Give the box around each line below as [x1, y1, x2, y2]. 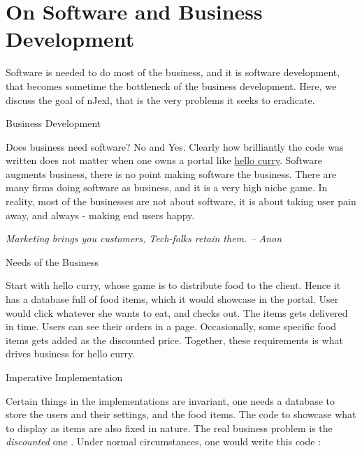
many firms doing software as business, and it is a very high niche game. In [6, 180, 328, 195]
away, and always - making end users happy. [6, 207, 195, 222]
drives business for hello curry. [6, 346, 136, 361]
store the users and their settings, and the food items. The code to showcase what [6, 407, 356, 422]
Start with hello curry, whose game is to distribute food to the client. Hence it [6, 278, 341, 292]
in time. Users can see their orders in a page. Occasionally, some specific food [6, 319, 337, 334]
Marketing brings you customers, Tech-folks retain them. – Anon [6, 231, 282, 246]
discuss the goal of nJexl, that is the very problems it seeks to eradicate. [6, 92, 315, 107]
